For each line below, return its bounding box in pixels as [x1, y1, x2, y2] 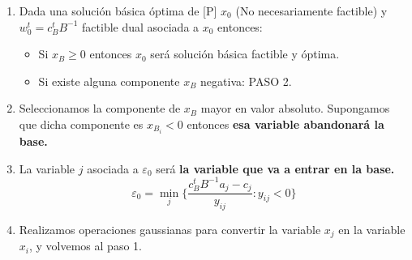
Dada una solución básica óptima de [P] [19, 2, 217, 19]
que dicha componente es [19, 115, 144, 132]
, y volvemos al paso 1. [28, 237, 142, 254]
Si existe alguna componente [38, 72, 180, 89]
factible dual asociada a [82, 18, 200, 35]
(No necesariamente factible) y [235, 2, 388, 19]
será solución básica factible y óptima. [150, 45, 340, 62]
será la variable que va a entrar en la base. [156, 160, 395, 177]
